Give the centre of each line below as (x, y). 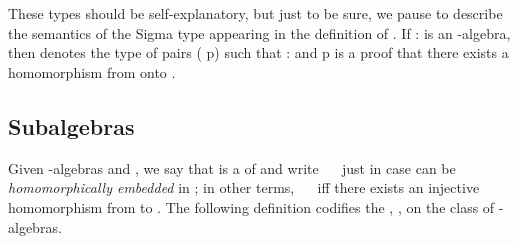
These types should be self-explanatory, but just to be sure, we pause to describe (255, 13)
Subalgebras (71, 125)
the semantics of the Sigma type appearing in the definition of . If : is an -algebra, (259, 32)
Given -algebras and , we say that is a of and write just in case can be (232, 167)
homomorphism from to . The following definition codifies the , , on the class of (251, 206)
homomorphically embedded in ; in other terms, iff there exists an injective (244, 187)
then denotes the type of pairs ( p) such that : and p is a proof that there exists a (258, 52)
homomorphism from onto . (92, 71)
